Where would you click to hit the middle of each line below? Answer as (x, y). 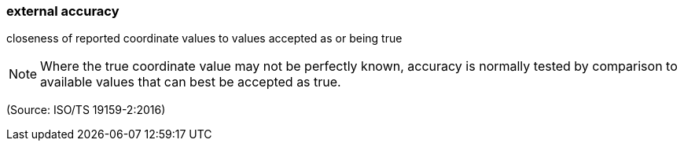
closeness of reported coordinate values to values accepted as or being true (204, 39)
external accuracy (63, 11)
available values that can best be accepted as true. (191, 82)
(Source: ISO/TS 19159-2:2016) (86, 110)
